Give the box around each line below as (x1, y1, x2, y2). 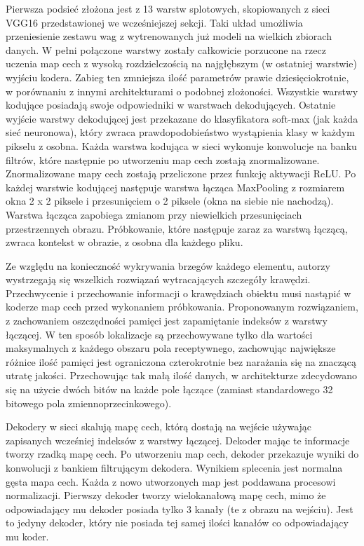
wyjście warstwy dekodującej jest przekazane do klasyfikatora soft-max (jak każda (6, 111, 358, 125)
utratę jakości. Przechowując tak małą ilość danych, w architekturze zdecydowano (6, 368, 358, 383)
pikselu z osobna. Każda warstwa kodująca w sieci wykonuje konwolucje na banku (6, 138, 357, 153)
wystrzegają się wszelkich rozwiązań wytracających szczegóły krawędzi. (6, 272, 311, 287)
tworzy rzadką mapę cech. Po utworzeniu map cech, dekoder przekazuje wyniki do (6, 446, 359, 461)
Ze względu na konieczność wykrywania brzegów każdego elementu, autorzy (6, 258, 330, 273)
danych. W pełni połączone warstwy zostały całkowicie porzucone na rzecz (6, 42, 326, 57)
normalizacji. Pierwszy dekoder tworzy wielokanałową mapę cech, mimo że (6, 488, 326, 503)
